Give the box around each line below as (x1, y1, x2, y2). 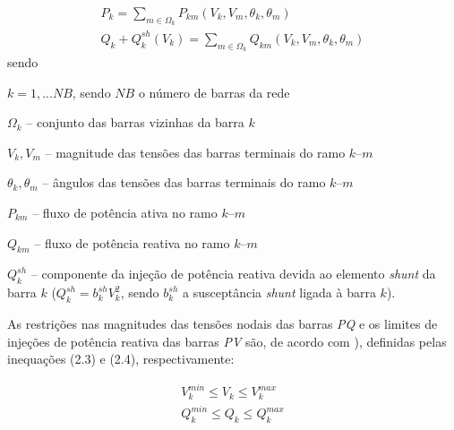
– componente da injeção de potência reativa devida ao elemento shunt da (30, 264, 436, 283)
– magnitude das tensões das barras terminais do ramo (45, 142, 346, 161)
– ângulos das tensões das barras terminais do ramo (42, 173, 326, 192)
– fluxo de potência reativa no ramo (34, 233, 230, 252)
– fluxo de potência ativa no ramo (32, 202, 218, 221)
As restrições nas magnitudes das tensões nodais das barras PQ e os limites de (7, 314, 438, 332)
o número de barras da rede (138, 82, 290, 101)
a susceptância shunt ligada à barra (182, 283, 376, 302)
